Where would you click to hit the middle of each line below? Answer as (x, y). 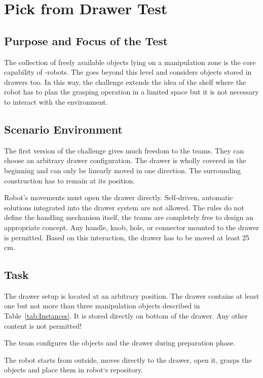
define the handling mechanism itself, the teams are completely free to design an (129, 217)
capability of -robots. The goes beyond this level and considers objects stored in (128, 72)
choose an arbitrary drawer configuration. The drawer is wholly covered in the (125, 160)
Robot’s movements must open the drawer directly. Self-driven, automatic (119, 197)
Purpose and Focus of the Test (86, 40)
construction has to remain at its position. (70, 180)
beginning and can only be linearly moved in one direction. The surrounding (123, 170)
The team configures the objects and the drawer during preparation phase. (120, 343)
